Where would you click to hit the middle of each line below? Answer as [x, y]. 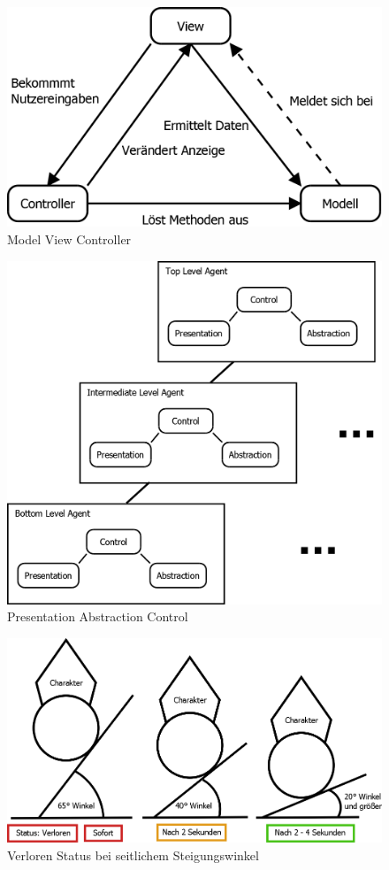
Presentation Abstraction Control [98, 616]
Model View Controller [69, 239]
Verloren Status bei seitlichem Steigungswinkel [133, 855]
